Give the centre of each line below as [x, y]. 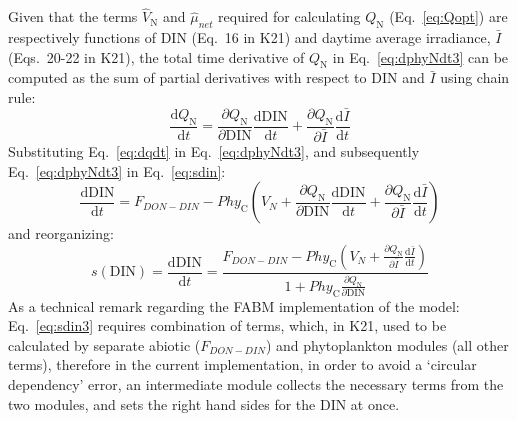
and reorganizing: [61, 233]
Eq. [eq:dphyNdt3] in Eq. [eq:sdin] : [117, 170]
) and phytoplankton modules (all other [387, 344]
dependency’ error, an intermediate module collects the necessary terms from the [256, 384]
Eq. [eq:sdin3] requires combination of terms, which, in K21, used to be [227, 325]
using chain [475, 77]
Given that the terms [73, 16]
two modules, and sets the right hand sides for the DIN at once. [204, 403]
